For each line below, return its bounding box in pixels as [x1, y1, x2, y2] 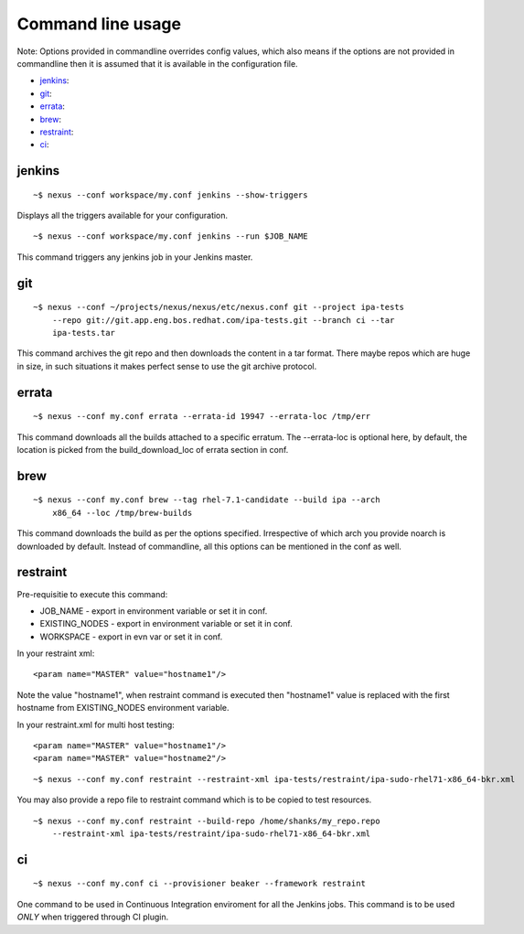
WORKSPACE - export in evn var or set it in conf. [39, 631, 223, 642]
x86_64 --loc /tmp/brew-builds [51, 508, 193, 518]
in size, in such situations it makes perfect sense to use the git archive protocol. [16, 360, 317, 371]
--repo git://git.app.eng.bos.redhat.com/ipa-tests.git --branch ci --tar [51, 315, 395, 325]
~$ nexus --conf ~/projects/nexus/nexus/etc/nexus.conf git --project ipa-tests [33, 302, 405, 313]
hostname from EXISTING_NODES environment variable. [16, 703, 230, 714]
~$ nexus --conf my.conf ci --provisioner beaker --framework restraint [33, 878, 366, 889]
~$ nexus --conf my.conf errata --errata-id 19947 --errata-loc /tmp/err [33, 412, 371, 422]
